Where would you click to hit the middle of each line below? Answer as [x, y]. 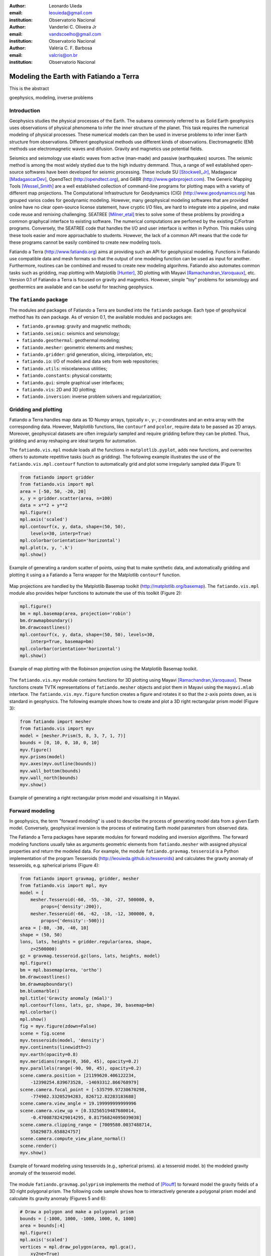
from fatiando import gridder [57, 477]
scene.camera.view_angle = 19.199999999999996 [78, 1104]
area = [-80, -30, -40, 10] [54, 928]
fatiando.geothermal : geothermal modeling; [71, 340]
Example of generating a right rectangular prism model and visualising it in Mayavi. [95, 798]
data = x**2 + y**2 [44, 505]
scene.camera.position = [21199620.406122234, [78, 1075]
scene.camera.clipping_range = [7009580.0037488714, [86, 1125]
